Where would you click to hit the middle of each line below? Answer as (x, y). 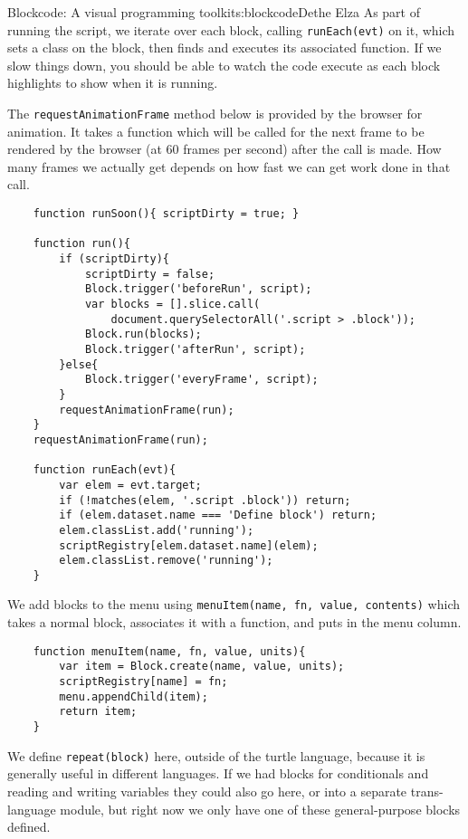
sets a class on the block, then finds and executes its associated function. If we (224, 48)
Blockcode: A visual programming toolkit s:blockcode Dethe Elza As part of (214, 12)
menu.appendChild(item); (134, 696)
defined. (29, 827)
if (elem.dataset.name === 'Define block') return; (218, 515)
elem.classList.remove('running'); (166, 561)
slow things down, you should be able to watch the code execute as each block (224, 65)
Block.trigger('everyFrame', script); (201, 380)
